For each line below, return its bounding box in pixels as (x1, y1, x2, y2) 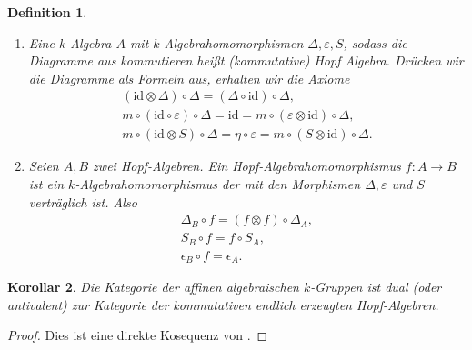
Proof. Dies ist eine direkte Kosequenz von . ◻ (7, 325, 268, 345)
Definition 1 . (7, 3, 87, 21)
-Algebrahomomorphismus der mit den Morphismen (75, 175, 361, 194)
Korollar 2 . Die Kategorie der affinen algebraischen (7, 277, 299, 296)
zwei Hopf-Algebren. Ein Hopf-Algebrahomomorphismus (93, 156, 401, 175)
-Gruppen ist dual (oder (310, 277, 442, 296)
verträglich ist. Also (28, 192, 137, 211)
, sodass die (343, 33, 407, 52)
